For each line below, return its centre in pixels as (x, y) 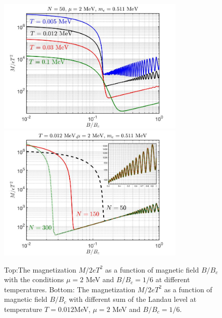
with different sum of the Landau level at (133, 299)
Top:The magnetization (40, 269)
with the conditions (34, 279)
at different (173, 279)
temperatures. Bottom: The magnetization (70, 289)
